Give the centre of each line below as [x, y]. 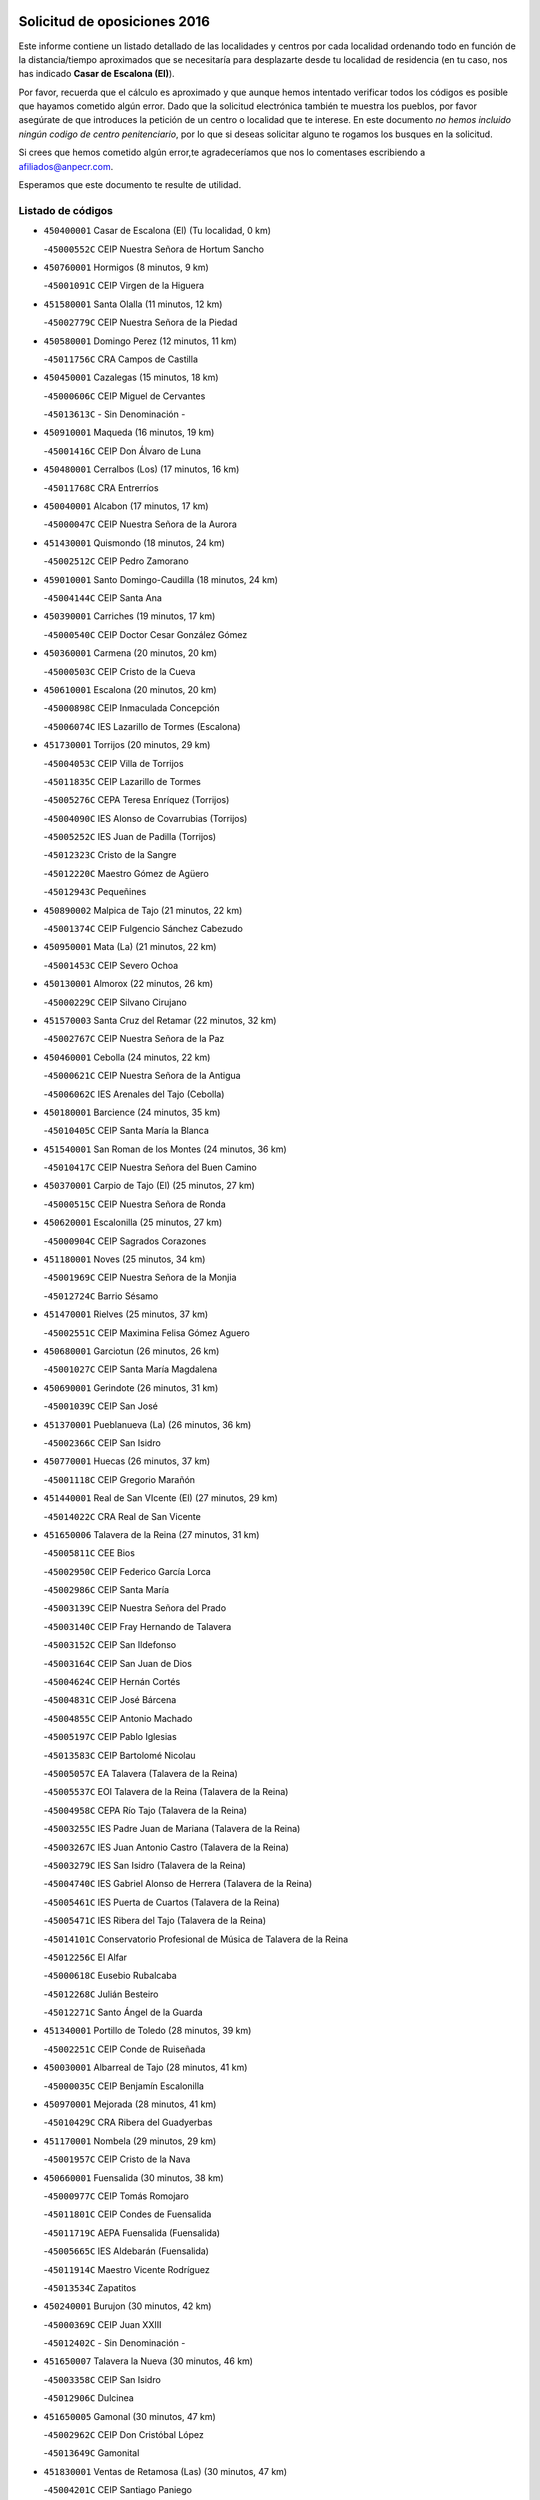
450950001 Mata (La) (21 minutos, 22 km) [130, 947]
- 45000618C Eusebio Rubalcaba [110, 1976]
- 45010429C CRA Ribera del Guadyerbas [128, 2122]
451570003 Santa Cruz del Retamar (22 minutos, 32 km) [160, 1020]
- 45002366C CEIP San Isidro [102, 1442]
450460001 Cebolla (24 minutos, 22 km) [127, 1057]
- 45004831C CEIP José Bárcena [110, 1700]
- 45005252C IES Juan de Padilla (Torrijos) [130, 837]
